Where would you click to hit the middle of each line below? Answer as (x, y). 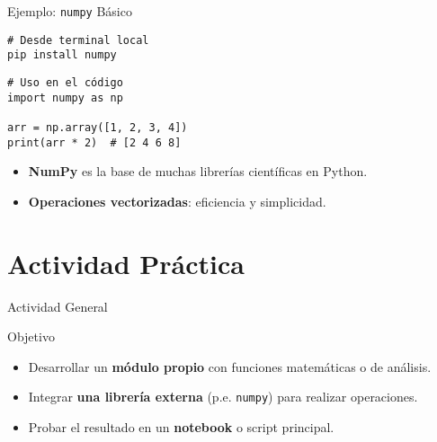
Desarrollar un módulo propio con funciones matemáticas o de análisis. (230, 366)
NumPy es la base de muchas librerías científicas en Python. (198, 171)
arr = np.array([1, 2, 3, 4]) (98, 127)
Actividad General (58, 306)
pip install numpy (62, 55)
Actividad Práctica (126, 263)
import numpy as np (65, 97)
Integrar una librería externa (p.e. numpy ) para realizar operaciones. (223, 397)
